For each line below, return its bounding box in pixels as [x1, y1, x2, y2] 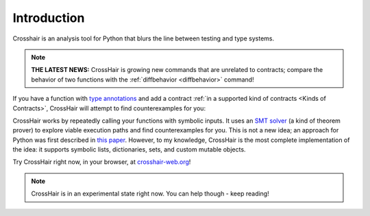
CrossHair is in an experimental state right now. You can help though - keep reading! [31, 189, 270, 198]
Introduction [12, 10, 85, 25]
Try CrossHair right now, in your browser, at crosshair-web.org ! [12, 158, 191, 166]
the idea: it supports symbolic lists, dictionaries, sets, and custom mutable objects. [12, 145, 246, 154]
